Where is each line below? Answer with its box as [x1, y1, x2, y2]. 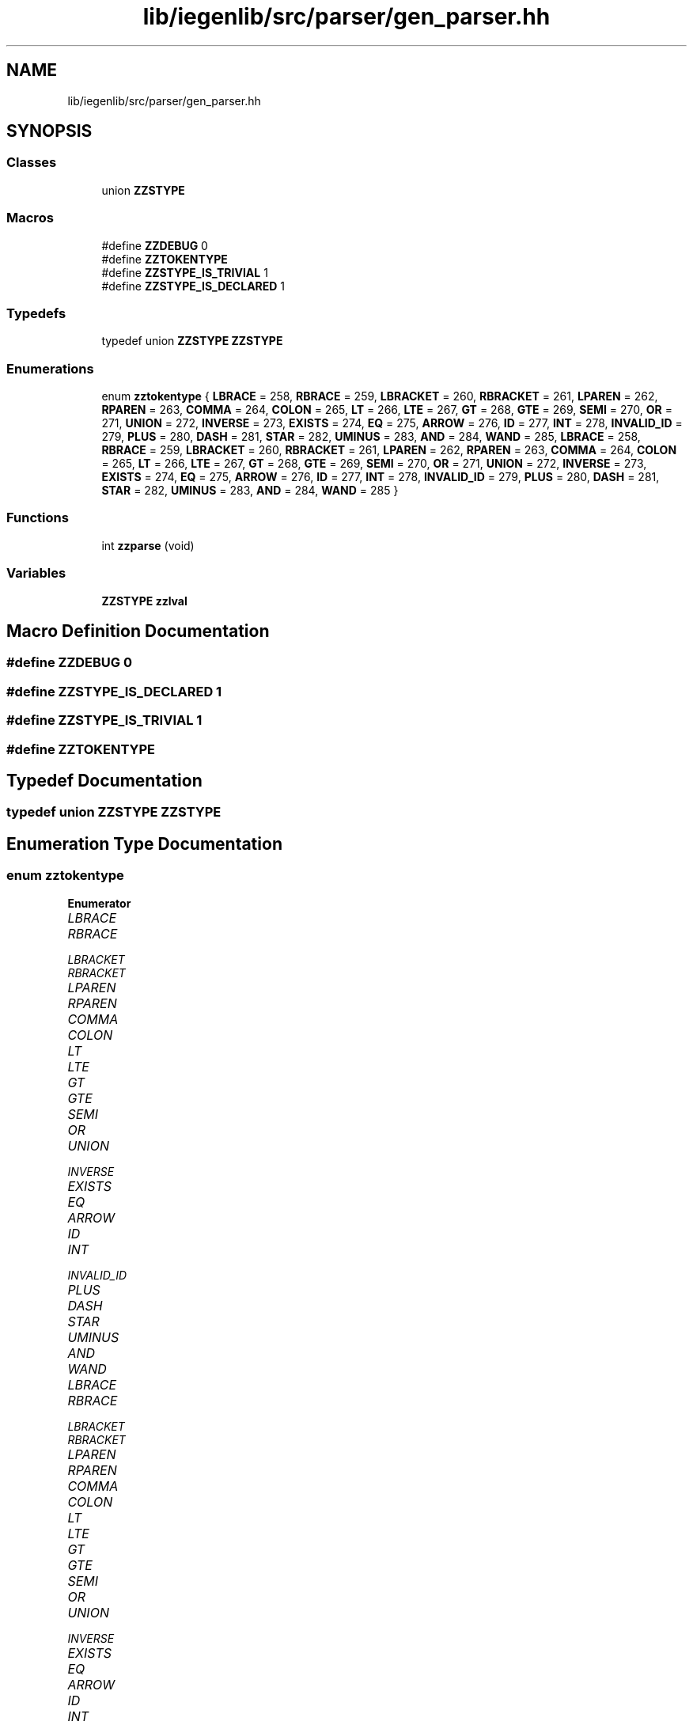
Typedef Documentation [6, 770, 203, 790]
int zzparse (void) [101, 538, 195, 552]
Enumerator [67, 896, 131, 910]
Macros [6, 210, 54, 226]
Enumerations [6, 360, 94, 377]
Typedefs [6, 305, 66, 321]
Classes [6, 154, 57, 171]
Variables [6, 565, 66, 582]
